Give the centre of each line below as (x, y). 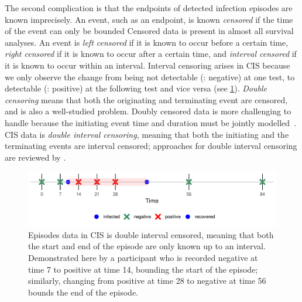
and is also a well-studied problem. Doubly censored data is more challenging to (148, 111)
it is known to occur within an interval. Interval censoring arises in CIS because (147, 65)
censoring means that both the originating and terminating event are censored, (146, 99)
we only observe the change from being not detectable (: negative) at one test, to (150, 77)
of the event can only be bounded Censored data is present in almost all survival (149, 31)
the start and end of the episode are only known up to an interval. (147, 246)
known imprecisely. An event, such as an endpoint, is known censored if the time (149, 19)
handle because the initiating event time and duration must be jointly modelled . (151, 122)
